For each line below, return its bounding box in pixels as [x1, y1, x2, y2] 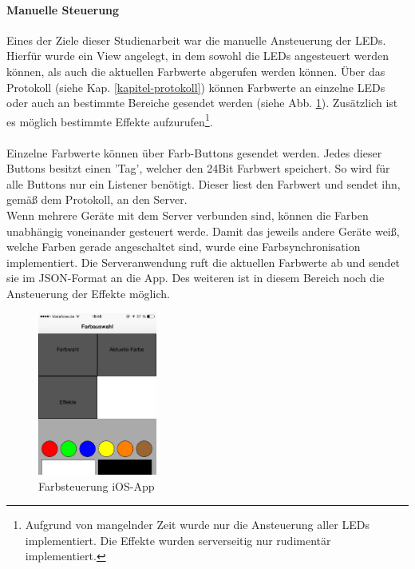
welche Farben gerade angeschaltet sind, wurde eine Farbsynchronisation [6, 238, 361, 255]
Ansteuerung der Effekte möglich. [6, 284, 170, 301]
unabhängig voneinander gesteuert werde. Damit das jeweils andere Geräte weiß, [6, 222, 400, 239]
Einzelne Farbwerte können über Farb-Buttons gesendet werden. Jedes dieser [6, 144, 382, 161]
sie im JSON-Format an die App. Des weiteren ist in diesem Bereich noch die [6, 269, 385, 286]
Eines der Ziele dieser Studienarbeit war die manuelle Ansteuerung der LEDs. [6, 31, 386, 48]
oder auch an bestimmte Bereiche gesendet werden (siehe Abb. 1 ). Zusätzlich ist [6, 94, 398, 111]
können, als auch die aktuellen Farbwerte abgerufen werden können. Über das [6, 62, 385, 79]
